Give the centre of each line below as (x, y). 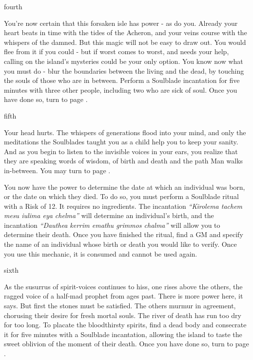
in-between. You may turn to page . (57, 170)
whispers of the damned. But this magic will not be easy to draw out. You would (125, 42)
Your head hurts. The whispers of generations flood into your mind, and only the (125, 132)
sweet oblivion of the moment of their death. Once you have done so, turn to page (126, 344)
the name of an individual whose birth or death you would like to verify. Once (120, 244)
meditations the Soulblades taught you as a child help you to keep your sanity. (121, 142)
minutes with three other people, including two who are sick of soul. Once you (121, 90)
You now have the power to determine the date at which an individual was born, (125, 187)
